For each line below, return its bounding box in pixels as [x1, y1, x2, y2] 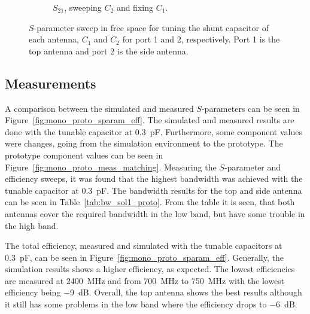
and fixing [116, 1, 153, 13]
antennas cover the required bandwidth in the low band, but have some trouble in [5, 207, 305, 220]
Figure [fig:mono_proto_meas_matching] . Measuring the [5, 160, 217, 173]
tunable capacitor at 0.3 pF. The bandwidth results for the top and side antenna [5, 184, 302, 196]
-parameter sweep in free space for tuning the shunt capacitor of [34, 21, 269, 33]
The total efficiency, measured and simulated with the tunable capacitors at [5, 239, 282, 252]
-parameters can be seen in [201, 102, 300, 114]
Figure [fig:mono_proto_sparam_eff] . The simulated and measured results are [5, 114, 294, 126]
